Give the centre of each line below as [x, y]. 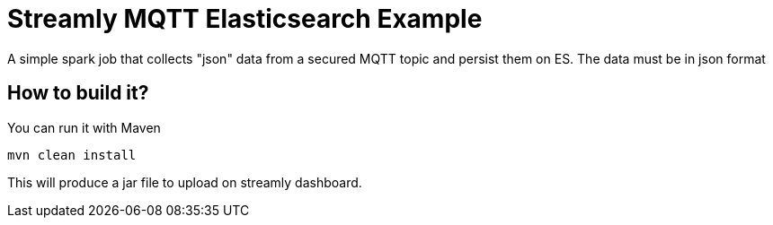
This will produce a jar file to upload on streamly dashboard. [185, 182]
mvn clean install [72, 155]
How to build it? [78, 93]
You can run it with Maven [84, 127]
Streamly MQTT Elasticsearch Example [245, 19]
